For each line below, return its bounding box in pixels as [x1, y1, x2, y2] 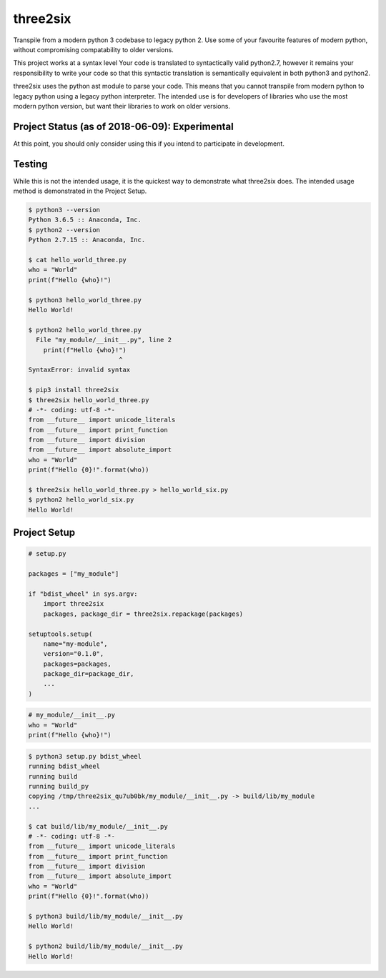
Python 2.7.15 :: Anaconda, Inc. [28, 236, 146, 244]
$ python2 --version [28, 226, 100, 234]
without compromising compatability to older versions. [13, 45, 174, 54]
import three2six [43, 600, 104, 608]
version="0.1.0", [43, 650, 104, 658]
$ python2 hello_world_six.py [28, 496, 134, 504]
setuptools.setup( [28, 629, 93, 638]
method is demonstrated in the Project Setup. [13, 186, 147, 196]
